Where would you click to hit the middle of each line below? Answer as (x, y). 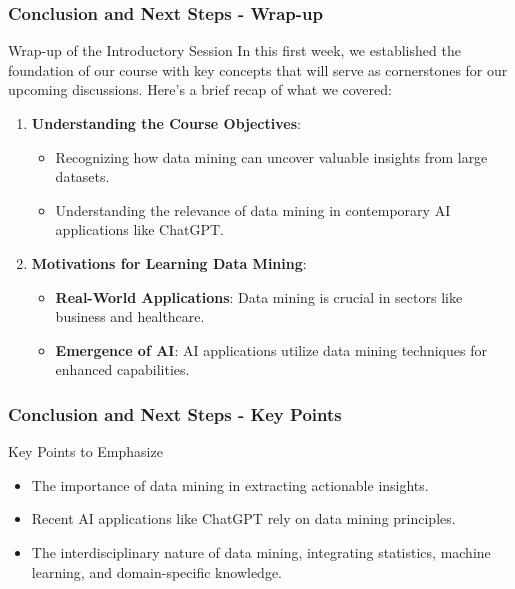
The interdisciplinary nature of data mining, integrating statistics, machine (261, 551)
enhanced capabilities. (122, 369)
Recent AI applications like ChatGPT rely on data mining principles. (243, 518)
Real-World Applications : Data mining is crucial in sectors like (259, 296)
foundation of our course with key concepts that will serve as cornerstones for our (258, 69)
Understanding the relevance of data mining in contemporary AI (253, 209)
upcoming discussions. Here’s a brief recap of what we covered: (200, 89)
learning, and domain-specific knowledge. (156, 571)
